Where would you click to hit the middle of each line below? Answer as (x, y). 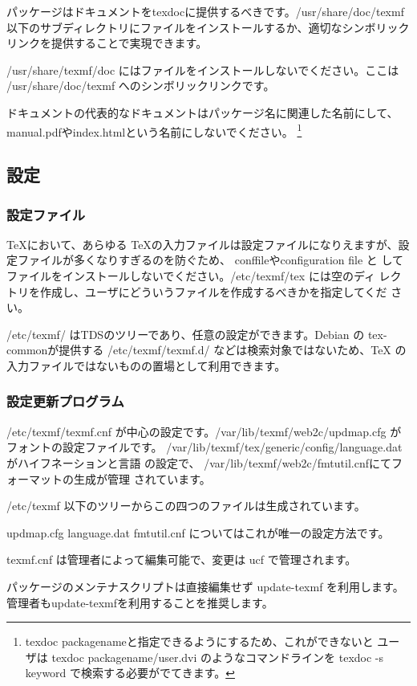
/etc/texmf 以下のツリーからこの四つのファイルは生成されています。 (186, 506)
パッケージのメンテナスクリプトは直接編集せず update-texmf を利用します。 (205, 586)
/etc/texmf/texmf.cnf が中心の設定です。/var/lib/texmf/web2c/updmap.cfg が (204, 431)
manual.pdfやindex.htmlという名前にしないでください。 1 (154, 130)
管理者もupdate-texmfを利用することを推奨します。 (140, 602)
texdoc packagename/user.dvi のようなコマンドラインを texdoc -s (218, 657)
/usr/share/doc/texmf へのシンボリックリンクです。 (141, 86)
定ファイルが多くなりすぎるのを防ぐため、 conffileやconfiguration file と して (205, 260)
